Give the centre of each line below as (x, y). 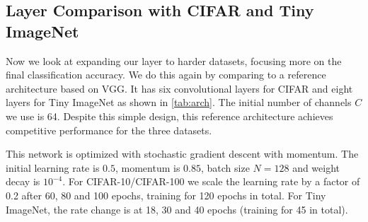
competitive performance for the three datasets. (109, 130)
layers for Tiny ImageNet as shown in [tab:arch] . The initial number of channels (179, 102)
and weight (316, 167)
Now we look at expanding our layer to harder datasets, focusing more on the (174, 60)
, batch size (225, 167)
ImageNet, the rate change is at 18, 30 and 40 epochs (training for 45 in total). (177, 209)
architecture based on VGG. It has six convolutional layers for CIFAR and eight (179, 88)
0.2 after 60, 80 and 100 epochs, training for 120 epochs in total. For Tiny (166, 195)
